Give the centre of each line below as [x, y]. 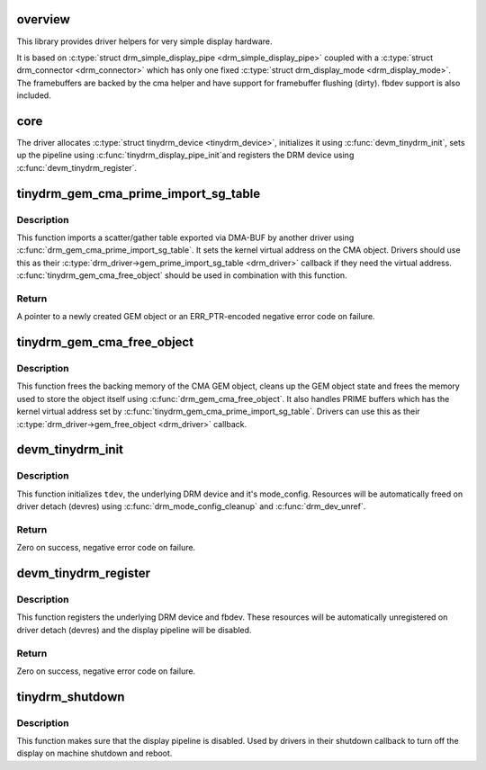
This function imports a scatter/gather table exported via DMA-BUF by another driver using [185, 237]
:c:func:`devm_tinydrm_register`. [77, 167]
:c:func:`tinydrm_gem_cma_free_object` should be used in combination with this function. [182, 275]
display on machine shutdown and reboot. [94, 753]
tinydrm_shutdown [71, 697]
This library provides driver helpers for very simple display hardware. [144, 41]
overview [44, 19]
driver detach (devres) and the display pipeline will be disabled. [134, 630]
